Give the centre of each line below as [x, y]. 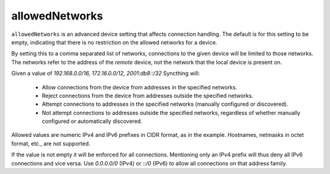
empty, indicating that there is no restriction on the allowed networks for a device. [114, 42]
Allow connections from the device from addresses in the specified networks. [140, 87]
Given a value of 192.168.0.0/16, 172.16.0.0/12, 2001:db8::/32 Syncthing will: [106, 74]
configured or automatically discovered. [92, 121]
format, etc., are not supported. [51, 144]
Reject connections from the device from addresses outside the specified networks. [148, 96]
